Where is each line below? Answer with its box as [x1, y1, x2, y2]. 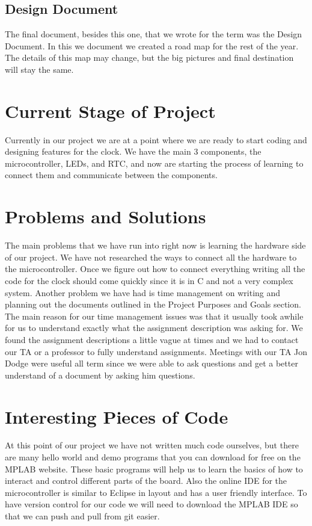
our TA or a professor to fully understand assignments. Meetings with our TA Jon [5, 345, 308, 357]
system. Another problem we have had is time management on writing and [5, 286, 281, 299]
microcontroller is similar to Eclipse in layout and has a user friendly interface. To [5, 486, 307, 498]
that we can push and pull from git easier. [5, 510, 160, 522]
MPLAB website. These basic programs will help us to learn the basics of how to [5, 462, 303, 475]
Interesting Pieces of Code [5, 404, 228, 429]
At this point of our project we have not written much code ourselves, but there [5, 439, 299, 451]
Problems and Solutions [5, 204, 206, 229]
